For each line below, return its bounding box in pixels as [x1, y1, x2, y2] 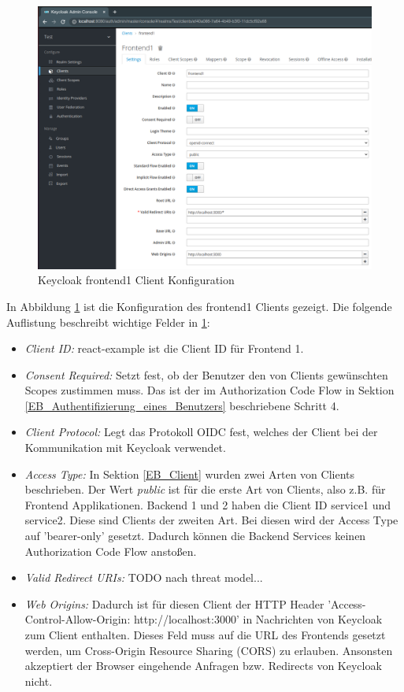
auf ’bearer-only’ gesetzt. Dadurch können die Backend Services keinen [24, 527, 366, 544]
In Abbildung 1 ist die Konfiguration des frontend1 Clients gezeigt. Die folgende [6, 298, 392, 314]
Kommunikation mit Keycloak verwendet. [24, 439, 226, 456]
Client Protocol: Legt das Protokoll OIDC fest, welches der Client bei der [24, 424, 378, 440]
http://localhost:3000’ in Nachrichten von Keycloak [133, 611, 383, 627]
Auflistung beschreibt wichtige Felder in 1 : [6, 313, 210, 330]
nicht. [24, 672, 53, 689]
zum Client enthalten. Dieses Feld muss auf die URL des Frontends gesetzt [24, 627, 386, 643]
